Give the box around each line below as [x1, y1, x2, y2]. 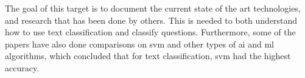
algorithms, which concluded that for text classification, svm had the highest [5, 49, 291, 62]
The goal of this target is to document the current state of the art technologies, [5, 2, 301, 14]
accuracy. [5, 61, 40, 74]
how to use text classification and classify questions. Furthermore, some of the [5, 26, 296, 38]
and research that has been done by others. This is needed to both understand [5, 13, 298, 26]
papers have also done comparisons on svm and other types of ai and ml [5, 37, 274, 50]
